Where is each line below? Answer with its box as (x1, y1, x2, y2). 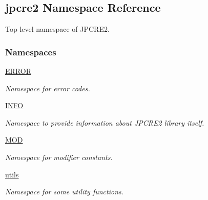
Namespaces (5, 45, 56, 58)
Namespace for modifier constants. (5, 151, 113, 162)
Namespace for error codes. (5, 83, 90, 93)
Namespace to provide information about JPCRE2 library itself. (5, 117, 204, 128)
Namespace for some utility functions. (5, 186, 124, 197)
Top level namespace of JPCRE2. (5, 24, 110, 34)
